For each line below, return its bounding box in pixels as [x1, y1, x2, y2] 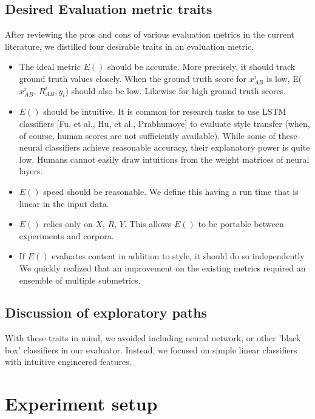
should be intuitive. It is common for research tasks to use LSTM [43, 105, 286, 118]
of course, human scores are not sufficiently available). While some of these [19, 129, 297, 141]
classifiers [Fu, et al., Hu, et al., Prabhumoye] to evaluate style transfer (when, [19, 117, 310, 129]
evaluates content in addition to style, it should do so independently [52, 250, 305, 262]
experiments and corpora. [19, 229, 114, 242]
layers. [19, 165, 43, 177]
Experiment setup [5, 391, 158, 416]
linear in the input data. [19, 197, 109, 209]
